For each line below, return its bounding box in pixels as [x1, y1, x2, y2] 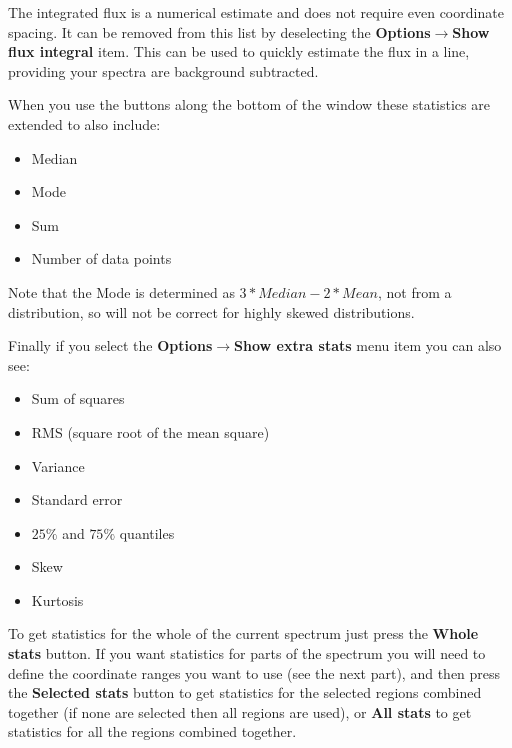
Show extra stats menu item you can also [234, 335, 502, 356]
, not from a [378, 281, 452, 302]
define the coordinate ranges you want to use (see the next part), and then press [8, 662, 501, 683]
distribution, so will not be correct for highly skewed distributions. [8, 301, 415, 322]
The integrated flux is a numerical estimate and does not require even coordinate [8, 2, 504, 22]
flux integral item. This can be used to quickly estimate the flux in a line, [8, 41, 470, 62]
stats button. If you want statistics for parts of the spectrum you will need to [8, 643, 486, 664]
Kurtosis [31, 589, 84, 610]
